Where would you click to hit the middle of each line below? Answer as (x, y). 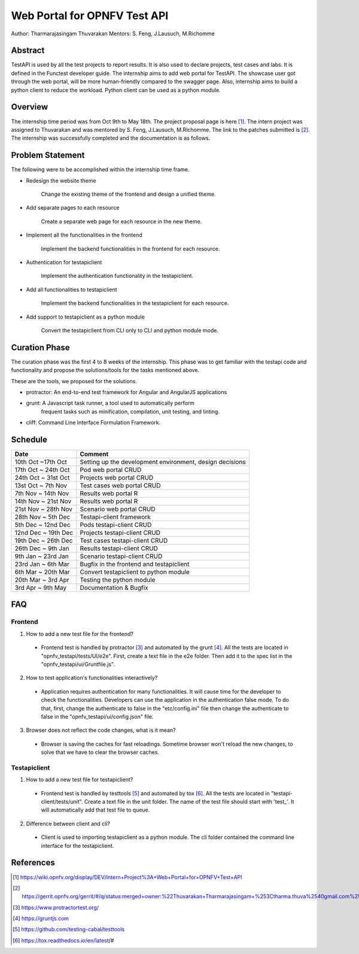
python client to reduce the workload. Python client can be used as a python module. (116, 90)
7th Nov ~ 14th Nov (42, 493)
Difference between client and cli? (68, 823)
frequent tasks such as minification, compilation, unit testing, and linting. (130, 411)
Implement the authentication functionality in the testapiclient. (117, 276)
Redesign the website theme (61, 180)
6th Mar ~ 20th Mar (42, 572)
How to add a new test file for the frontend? (80, 634)
